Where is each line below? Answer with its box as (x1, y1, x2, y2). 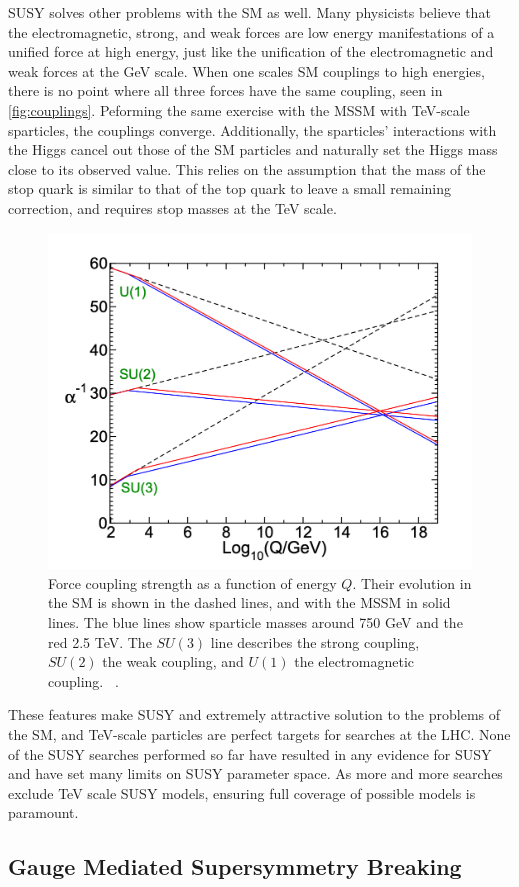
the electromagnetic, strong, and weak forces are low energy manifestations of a (8, 21, 495, 42)
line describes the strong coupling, (210, 631, 420, 652)
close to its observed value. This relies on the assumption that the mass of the (8, 158, 486, 179)
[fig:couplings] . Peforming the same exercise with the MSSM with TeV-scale (8, 99, 470, 120)
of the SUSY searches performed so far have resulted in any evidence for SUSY (8, 743, 492, 764)
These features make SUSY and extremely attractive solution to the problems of (8, 704, 500, 725)
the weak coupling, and (102, 651, 244, 672)
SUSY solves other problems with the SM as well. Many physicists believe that (8, 2, 491, 22)
